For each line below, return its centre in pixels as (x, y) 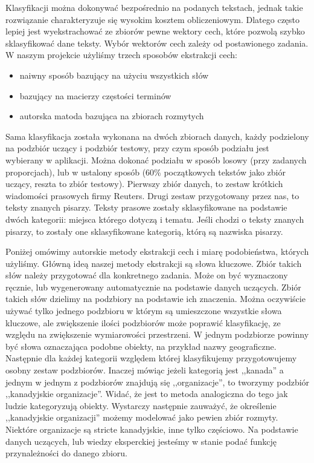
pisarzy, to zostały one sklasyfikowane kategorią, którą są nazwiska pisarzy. (144, 231)
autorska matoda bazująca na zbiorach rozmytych (112, 116)
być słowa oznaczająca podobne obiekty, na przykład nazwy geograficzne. (141, 346)
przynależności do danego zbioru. (67, 453)
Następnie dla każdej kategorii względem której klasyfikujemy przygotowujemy (151, 358)
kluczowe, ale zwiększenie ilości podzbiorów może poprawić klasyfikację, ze (143, 322)
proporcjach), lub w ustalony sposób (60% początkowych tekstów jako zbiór (146, 172)
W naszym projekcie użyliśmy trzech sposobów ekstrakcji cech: (121, 55)
